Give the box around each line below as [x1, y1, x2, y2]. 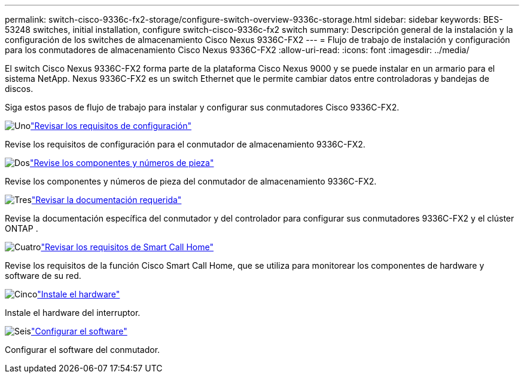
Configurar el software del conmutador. [5, 345, 160, 355]
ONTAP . [5, 223, 38, 233]
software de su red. [5, 271, 81, 281]
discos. [5, 84, 33, 94]
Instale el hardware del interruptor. [5, 308, 141, 318]
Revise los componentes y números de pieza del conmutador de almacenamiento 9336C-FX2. [5, 176, 377, 186]
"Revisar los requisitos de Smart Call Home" [41, 242, 214, 252]
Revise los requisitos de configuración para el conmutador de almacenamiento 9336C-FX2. [5, 139, 365, 149]
